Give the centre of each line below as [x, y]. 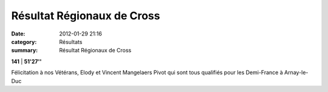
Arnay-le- [296, 73]
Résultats [71, 41]
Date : [18, 34]
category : [24, 41]
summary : [25, 51]
